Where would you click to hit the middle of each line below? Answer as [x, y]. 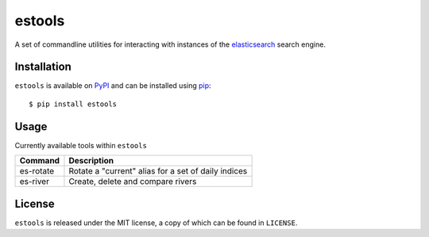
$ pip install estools [73, 104]
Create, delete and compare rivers [133, 182]
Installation [43, 67]
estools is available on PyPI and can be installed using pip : [113, 86]
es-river [34, 182]
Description [91, 161]
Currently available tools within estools [81, 145]
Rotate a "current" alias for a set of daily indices [158, 171]
